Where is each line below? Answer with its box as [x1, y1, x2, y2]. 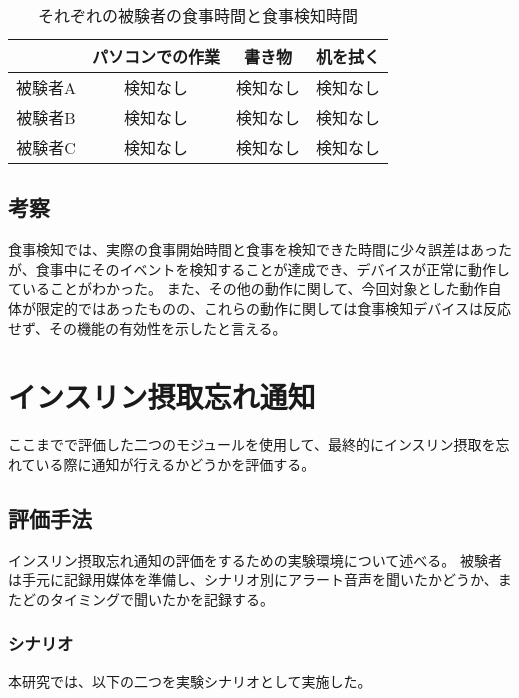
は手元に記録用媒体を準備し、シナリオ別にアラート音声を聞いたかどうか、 [8, 569, 498, 590]
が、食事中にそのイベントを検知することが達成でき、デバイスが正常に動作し [8, 258, 511, 279]
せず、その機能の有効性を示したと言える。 [8, 317, 287, 338]
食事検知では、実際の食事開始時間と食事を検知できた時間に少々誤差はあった [8, 239, 512, 260]
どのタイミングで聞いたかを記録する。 [21, 588, 274, 609]
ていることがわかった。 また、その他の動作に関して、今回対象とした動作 [8, 278, 488, 299]
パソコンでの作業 [92, 45, 221, 68]
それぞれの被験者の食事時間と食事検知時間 [38, 4, 359, 27]
